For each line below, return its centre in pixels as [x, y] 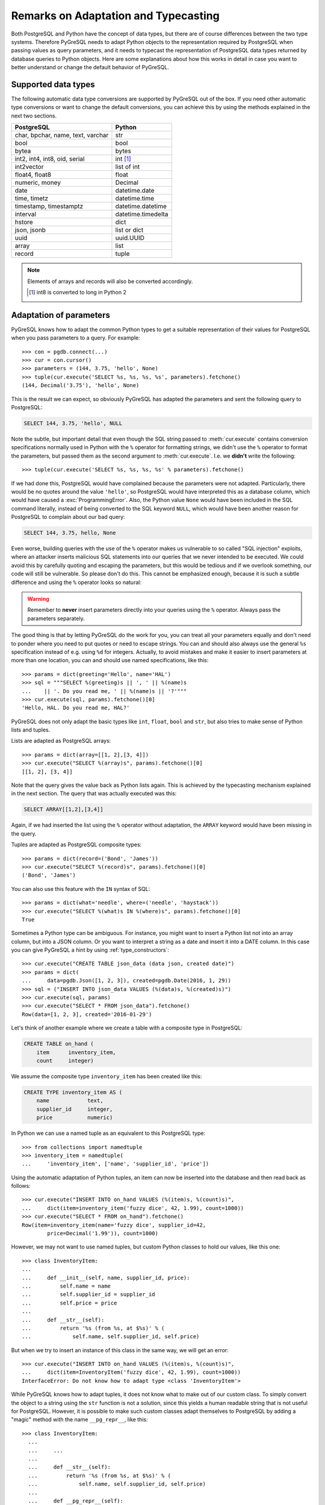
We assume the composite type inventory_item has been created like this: [107, 1076]
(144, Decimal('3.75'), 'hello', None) [81, 386]
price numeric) [75, 1118]
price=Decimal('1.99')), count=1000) [103, 1233]
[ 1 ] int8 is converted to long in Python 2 [78, 292]
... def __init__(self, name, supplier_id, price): [106, 1277]
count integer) [65, 1060]
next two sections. [34, 116]
